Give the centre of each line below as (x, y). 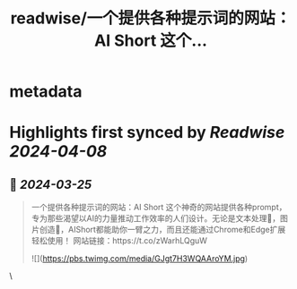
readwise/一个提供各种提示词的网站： (151, 18)
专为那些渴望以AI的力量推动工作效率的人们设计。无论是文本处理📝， (156, 218)
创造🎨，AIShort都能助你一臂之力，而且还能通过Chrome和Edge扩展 (162, 230)
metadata (46, 92)
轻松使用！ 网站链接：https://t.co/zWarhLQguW (119, 241)
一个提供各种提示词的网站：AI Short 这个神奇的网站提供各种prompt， (159, 208)
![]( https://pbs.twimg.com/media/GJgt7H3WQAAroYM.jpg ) (140, 259)
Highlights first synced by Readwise (147, 133)
